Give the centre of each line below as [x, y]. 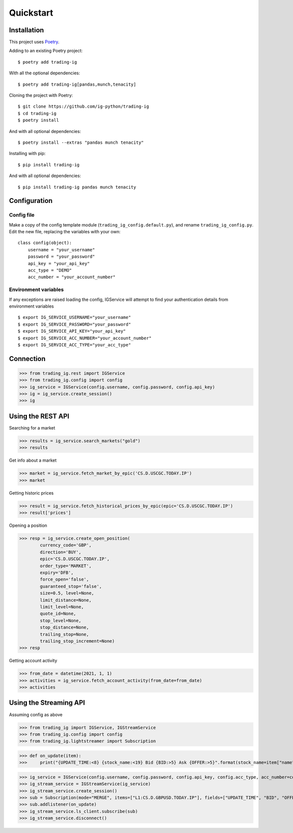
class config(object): [45, 243]
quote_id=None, [58, 614]
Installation [26, 30]
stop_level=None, [61, 620]
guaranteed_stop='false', [71, 586]
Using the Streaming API [47, 703]
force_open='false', [64, 579]
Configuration [31, 201]
